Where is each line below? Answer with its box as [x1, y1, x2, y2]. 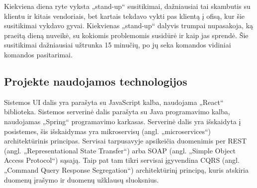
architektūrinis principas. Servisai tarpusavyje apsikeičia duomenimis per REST [4, 136, 247, 146]
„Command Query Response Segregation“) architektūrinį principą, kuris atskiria [4, 164, 249, 175]
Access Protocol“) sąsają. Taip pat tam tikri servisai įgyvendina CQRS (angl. [4, 155, 240, 165]
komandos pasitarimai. [4, 49, 73, 59]
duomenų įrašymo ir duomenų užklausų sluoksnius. [4, 174, 159, 185]
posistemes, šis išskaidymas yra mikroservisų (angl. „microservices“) [4, 126, 211, 136]
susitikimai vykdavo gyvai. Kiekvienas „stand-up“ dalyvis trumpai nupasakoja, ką [4, 20, 254, 31]
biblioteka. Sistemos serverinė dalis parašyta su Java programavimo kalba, [4, 106, 230, 117]
